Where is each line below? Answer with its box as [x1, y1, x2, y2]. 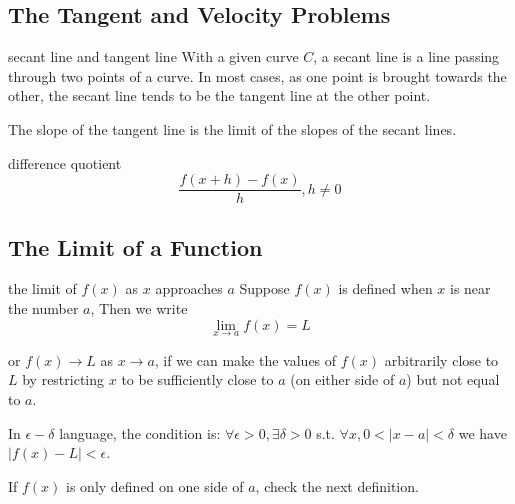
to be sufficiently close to [121, 369, 274, 390]
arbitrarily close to [384, 349, 499, 370]
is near [450, 278, 491, 299]
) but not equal [406, 369, 500, 390]
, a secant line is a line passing [313, 46, 500, 67]
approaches [155, 278, 223, 299]
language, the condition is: [59, 422, 221, 443]
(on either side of [290, 369, 395, 390]
